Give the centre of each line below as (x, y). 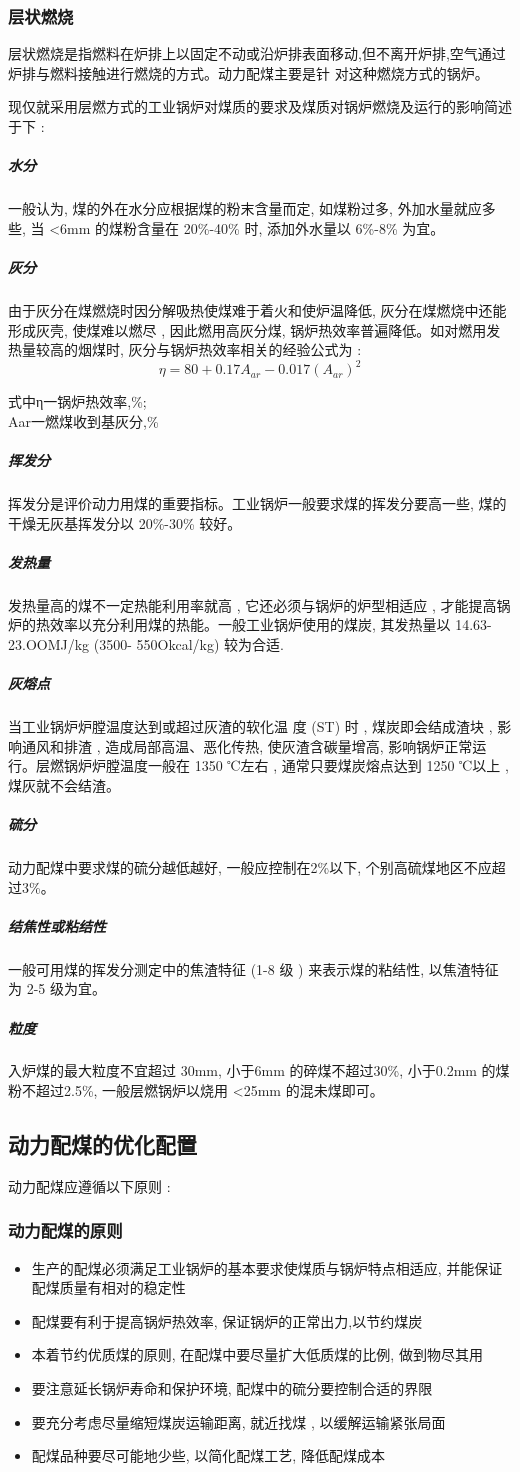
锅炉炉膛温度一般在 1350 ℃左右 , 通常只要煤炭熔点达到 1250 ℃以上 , (286, 765)
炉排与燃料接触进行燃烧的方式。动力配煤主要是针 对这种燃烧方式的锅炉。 (248, 72)
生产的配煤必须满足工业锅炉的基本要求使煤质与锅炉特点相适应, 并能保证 (267, 1267)
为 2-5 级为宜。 (57, 988)
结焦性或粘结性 (57, 925)
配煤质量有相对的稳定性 (108, 1287)
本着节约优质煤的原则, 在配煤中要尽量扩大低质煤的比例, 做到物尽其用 (257, 1354)
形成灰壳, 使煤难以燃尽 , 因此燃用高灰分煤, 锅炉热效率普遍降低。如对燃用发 (254, 329)
